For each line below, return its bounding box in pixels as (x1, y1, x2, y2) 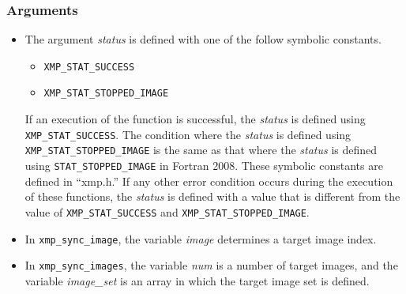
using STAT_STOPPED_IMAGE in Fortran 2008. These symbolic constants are (24, 157, 383, 174)
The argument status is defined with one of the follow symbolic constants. (24, 31, 382, 47)
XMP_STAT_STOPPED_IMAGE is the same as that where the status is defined (24, 141, 378, 158)
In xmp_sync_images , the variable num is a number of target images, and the (24, 257, 398, 273)
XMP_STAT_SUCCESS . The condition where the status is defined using (24, 126, 351, 142)
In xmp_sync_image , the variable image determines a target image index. (24, 230, 377, 247)
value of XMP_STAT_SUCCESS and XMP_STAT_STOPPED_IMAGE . (24, 203, 310, 220)
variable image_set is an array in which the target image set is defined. (24, 272, 370, 288)
